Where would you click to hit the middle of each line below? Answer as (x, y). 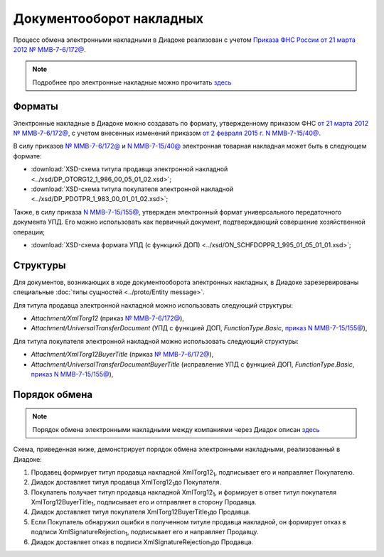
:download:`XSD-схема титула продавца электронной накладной (129, 169)
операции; (29, 232)
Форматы (36, 106)
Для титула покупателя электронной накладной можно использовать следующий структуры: (156, 341)
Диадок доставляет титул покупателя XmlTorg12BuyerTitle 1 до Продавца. (141, 513)
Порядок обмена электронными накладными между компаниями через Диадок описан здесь (176, 429)
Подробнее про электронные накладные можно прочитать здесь (132, 82)
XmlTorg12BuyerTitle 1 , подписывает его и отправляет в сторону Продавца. (144, 503)
